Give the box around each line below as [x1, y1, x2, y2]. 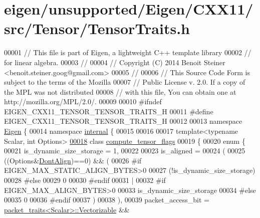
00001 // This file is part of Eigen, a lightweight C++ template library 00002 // [4, 47, 251, 58]
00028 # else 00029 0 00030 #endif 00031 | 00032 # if [4, 175, 166, 185]
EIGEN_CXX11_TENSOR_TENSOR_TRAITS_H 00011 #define [4, 106, 213, 116]
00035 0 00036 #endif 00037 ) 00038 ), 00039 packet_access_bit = [4, 194, 209, 205]
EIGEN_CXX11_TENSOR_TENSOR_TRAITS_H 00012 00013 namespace [4, 116, 242, 126]
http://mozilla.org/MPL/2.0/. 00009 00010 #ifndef [4, 96, 162, 107]
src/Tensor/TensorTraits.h [4, 18, 190, 39]
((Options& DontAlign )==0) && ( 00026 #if [4, 155, 142, 165]
